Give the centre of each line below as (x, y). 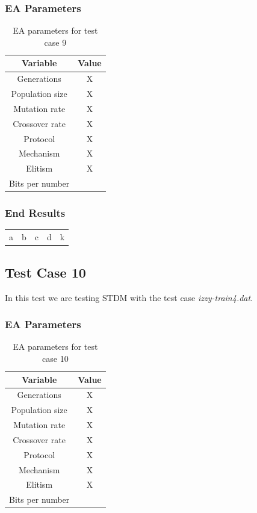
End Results (35, 213)
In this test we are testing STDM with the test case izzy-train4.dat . (129, 297)
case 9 (55, 42)
